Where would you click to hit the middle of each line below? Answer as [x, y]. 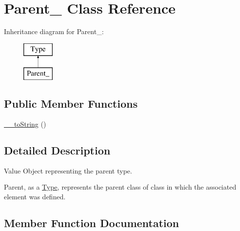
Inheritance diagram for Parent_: [54, 31]
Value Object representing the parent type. [68, 170]
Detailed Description [57, 150]
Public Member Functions [71, 104]
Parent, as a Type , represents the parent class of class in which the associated [120, 187]
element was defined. [35, 197]
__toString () [25, 124]
